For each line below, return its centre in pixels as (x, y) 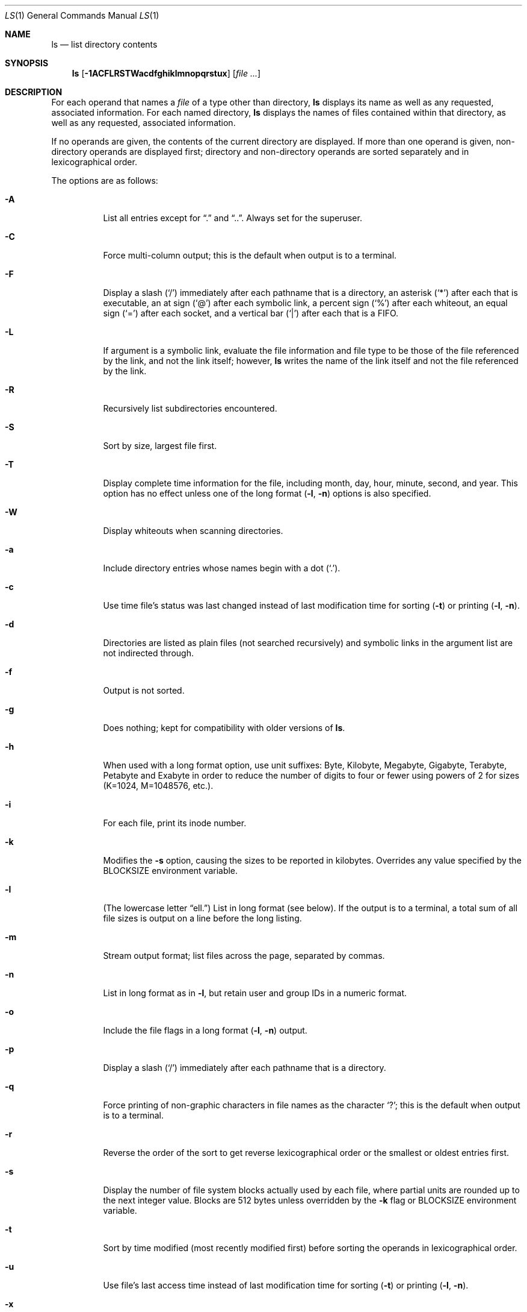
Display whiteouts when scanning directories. (193, 531)
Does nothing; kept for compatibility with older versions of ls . (224, 728)
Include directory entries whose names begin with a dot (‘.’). (222, 568)
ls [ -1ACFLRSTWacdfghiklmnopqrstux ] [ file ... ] (166, 73)
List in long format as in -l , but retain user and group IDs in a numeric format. (255, 993)
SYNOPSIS (27, 63)
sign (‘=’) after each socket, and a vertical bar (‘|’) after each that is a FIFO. (251, 313)
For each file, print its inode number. (175, 823)
